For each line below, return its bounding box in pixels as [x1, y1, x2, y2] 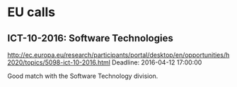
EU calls [7, 4, 55, 20]
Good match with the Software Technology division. [7, 72, 158, 80]
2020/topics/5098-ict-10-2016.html [7, 58, 111, 67]
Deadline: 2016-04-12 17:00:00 [112, 58, 202, 67]
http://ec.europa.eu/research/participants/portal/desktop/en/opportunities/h [7, 51, 230, 59]
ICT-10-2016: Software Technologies [7, 32, 173, 44]
